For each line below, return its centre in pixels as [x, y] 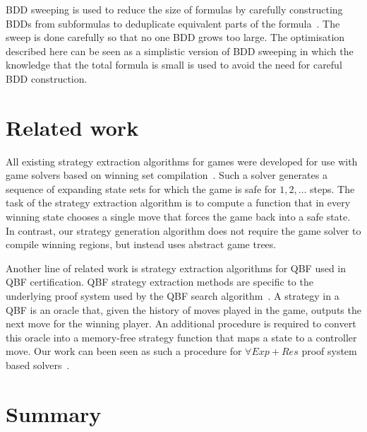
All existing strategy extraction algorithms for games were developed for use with [182, 161]
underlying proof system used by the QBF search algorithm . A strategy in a [173, 296]
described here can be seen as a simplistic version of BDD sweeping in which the [180, 51]
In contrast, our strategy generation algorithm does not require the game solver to [183, 230]
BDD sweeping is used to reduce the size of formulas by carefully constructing [174, 9]
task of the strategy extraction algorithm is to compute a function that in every [178, 203]
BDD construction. [47, 78]
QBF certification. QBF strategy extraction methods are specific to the [160, 282]
